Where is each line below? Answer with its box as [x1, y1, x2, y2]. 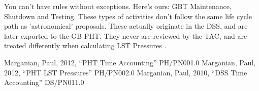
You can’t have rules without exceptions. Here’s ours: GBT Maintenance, [4, 1, 232, 11]
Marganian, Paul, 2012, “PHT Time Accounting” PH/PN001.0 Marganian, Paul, [4, 57, 255, 67]
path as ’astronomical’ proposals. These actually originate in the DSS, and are [4, 21, 248, 31]
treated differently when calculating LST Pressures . [4, 40, 167, 51]
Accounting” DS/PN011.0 [4, 77, 84, 87]
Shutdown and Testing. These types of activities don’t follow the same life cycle [4, 11, 252, 21]
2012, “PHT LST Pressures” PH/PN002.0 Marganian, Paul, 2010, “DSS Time [4, 67, 247, 77]
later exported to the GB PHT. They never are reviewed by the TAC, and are [4, 30, 247, 41]
